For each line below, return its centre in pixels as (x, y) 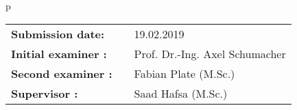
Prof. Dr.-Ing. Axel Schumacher (210, 53)
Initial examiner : (59, 53)
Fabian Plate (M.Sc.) (185, 73)
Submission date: (58, 33)
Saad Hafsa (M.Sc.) (181, 93)
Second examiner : (62, 73)
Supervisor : (45, 93)
